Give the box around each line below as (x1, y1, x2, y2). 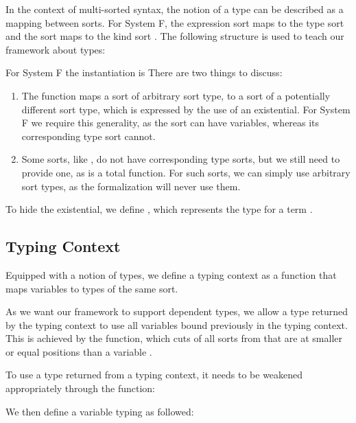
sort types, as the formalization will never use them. (21, 179, 241, 193)
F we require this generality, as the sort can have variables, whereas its (21, 115, 320, 130)
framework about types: (5, 42, 106, 56)
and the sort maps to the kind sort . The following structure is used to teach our (5, 29, 344, 43)
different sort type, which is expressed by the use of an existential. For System (21, 102, 351, 116)
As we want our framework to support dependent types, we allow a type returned (5, 304, 348, 319)
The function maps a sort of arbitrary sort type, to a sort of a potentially (21, 88, 331, 102)
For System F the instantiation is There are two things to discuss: (5, 65, 283, 80)
